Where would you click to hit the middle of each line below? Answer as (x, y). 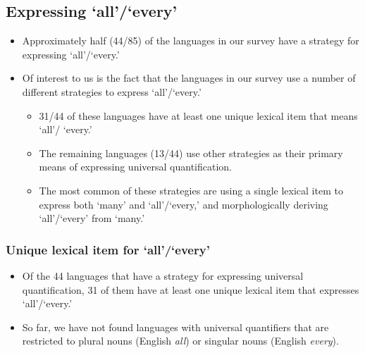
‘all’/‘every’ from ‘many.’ (92, 218)
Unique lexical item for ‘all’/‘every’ (108, 249)
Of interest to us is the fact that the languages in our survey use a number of (189, 78)
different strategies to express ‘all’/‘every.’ (112, 91)
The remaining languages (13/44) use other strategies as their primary (191, 153)
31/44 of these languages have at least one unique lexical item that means (198, 115)
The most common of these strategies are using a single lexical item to (191, 190)
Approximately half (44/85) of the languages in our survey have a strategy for (191, 41)
